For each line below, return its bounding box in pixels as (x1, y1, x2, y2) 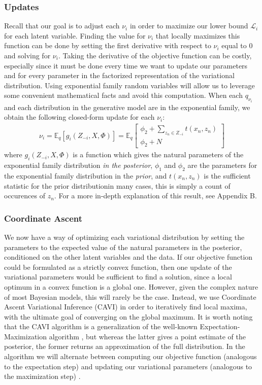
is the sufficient (204, 170, 251, 181)
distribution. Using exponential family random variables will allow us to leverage (4, 80, 255, 90)
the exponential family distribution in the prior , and (4, 170, 167, 181)
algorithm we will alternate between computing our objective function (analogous (4, 351, 257, 362)
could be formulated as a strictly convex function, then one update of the (4, 261, 232, 272)
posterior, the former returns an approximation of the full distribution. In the (4, 341, 245, 352)
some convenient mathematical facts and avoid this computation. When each (4, 90, 243, 100)
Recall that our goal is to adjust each (4, 20, 120, 31)
